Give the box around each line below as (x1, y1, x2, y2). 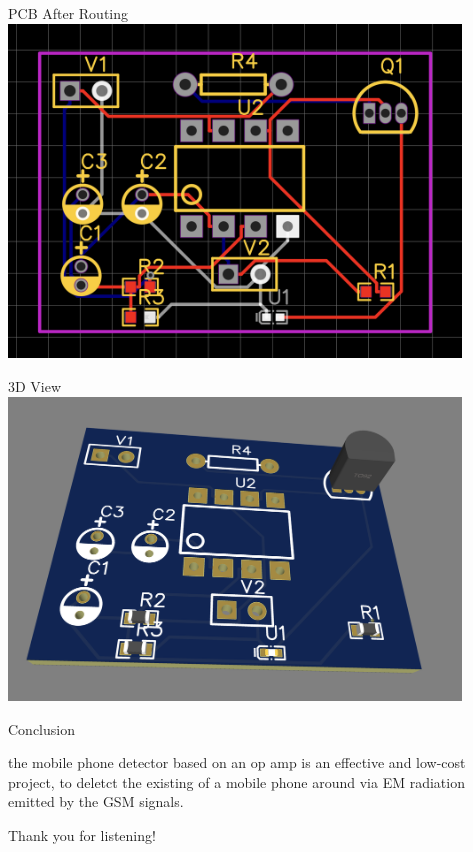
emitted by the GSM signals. (8, 791, 184, 812)
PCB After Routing (8, 3, 129, 23)
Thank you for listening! (8, 824, 156, 845)
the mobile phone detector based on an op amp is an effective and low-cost (8, 752, 466, 773)
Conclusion (8, 718, 75, 739)
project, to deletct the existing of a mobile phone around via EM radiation (8, 771, 465, 792)
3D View (8, 376, 62, 397)
